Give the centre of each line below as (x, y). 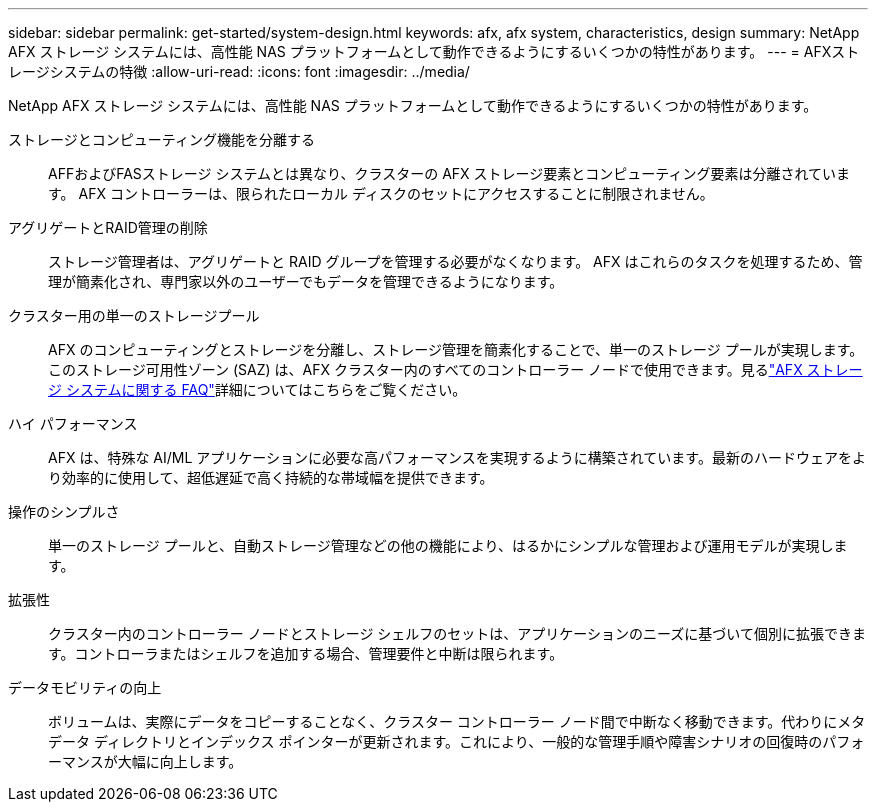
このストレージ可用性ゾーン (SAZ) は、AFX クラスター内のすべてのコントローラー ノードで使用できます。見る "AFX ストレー (455, 369)
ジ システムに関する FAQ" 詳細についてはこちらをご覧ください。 (257, 389)
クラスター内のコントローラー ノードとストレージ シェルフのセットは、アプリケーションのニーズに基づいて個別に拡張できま (457, 633)
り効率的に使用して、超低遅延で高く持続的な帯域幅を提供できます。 (271, 477)
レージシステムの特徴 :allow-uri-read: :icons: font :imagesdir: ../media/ (239, 71)
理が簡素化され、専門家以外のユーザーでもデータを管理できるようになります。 (306, 281)
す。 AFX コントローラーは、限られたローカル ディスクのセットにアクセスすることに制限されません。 (381, 193)
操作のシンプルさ (64, 511)
